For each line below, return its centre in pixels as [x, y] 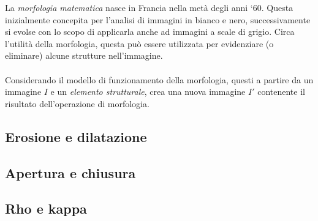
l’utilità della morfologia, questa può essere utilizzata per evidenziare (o [139, 43]
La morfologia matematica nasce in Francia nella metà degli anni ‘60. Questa [149, 7]
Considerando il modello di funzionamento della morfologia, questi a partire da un [159, 79]
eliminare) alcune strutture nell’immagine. [84, 55]
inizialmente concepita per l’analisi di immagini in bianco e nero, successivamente [158, 19]
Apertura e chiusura [70, 172]
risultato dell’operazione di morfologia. [77, 103]
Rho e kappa [46, 208]
